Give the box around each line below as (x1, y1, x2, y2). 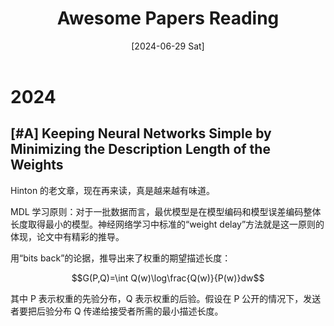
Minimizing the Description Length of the (10, 141, 271, 158)
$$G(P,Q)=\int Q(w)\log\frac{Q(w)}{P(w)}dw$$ (71, 272, 265, 284)
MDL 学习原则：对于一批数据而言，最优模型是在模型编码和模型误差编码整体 (10, 205, 322, 217)
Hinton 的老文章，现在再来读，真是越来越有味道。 (10, 184, 216, 196)
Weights (10, 157, 64, 174)
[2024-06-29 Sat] (131, 40, 205, 52)
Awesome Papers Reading (56, 7, 280, 30)
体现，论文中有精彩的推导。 (10, 230, 125, 242)
